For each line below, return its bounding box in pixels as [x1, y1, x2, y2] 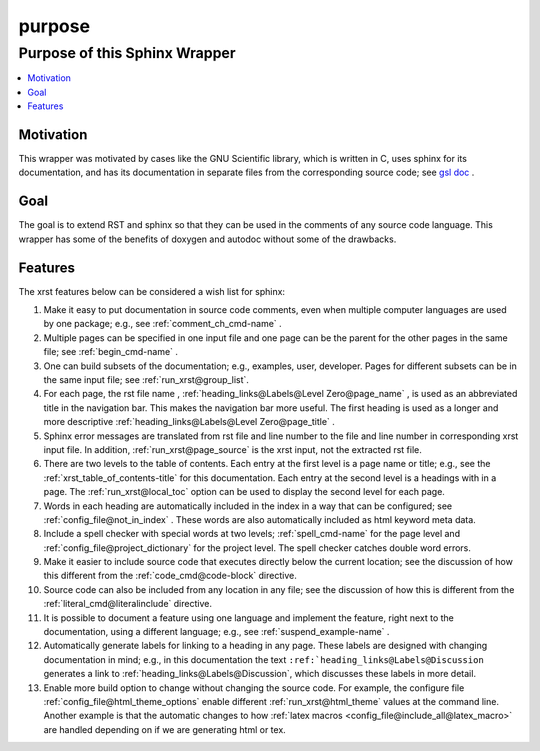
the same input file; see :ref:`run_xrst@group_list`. [43, 374, 250, 386]
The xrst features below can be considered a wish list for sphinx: [18, 285, 285, 297]
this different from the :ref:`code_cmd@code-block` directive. [43, 570, 297, 582]
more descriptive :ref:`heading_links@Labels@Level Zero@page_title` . [43, 416, 335, 428]
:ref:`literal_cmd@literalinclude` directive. [43, 598, 212, 610]
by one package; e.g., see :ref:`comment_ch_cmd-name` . [43, 318, 282, 330]
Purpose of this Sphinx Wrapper [18, 44, 236, 62]
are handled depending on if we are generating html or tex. [43, 723, 287, 735]
